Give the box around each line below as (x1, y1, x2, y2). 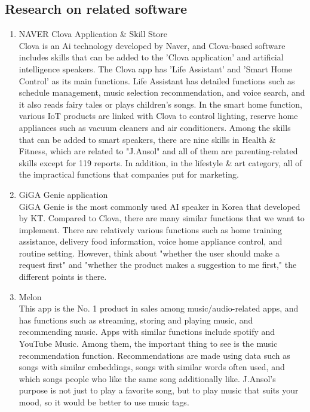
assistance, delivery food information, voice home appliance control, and (19, 235, 283, 248)
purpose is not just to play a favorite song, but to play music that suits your (19, 384, 299, 396)
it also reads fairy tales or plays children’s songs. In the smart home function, (19, 97, 302, 110)
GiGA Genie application (19, 188, 108, 200)
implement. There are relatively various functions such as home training (19, 223, 283, 236)
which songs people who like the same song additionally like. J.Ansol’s (19, 372, 276, 384)
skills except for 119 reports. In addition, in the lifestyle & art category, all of (19, 156, 302, 169)
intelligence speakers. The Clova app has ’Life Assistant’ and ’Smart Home (19, 62, 293, 75)
